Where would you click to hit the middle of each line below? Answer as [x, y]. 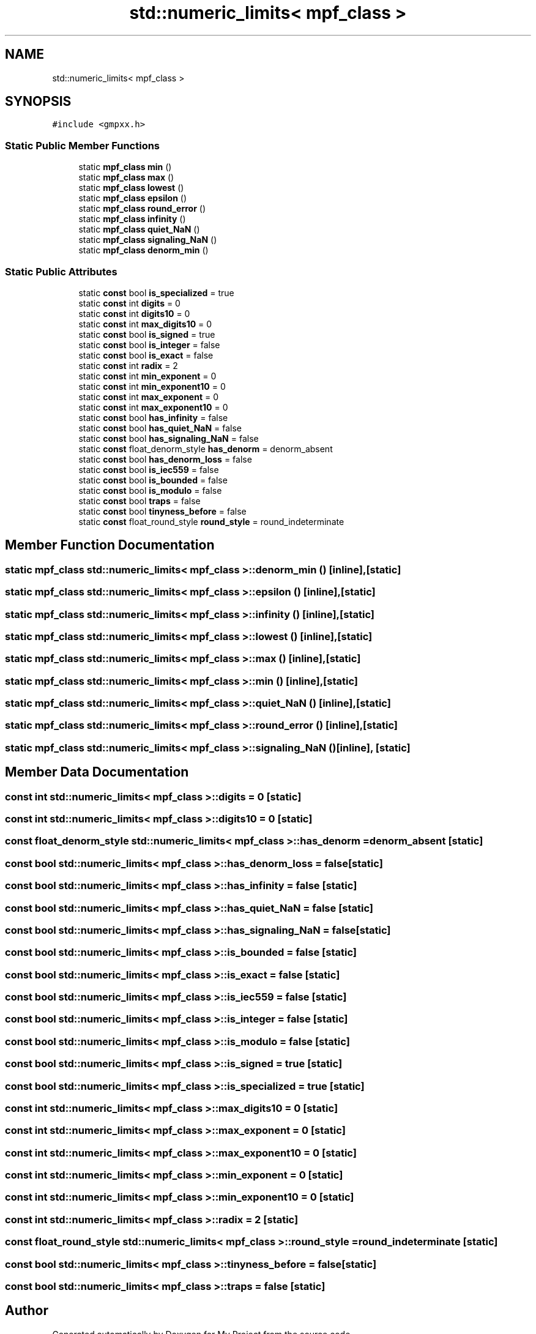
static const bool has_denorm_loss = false [165, 459]
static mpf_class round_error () [142, 209]
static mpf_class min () [125, 167]
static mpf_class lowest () [131, 188]
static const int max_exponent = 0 [149, 397]
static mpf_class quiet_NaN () [139, 229]
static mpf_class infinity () [132, 219]
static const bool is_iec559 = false [149, 469]
